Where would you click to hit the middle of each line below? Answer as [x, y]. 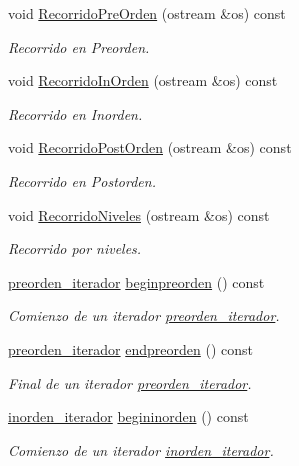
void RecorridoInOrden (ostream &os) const [143, 80]
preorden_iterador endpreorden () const [130, 348]
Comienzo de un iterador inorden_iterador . [141, 449]
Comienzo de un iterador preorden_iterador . [144, 315]
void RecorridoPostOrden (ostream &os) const [150, 147]
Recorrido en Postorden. [82, 180]
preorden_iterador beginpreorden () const [136, 281]
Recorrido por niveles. [75, 248]
